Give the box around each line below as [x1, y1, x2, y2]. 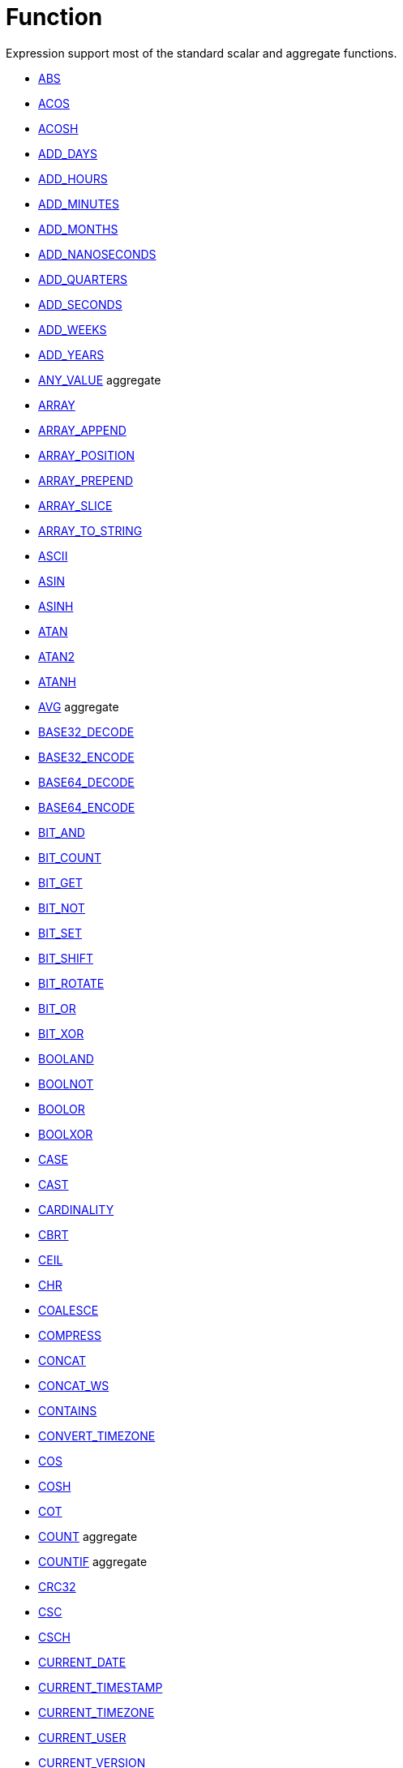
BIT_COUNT [38, 850, 101, 865]
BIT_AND [38, 825, 85, 839]
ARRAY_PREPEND [38, 473, 134, 487]
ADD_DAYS [38, 146, 97, 161]
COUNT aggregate [38, 1529, 138, 1543]
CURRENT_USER [38, 1730, 126, 1744]
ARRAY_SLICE [38, 498, 113, 513]
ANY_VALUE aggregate [38, 372, 161, 387]
